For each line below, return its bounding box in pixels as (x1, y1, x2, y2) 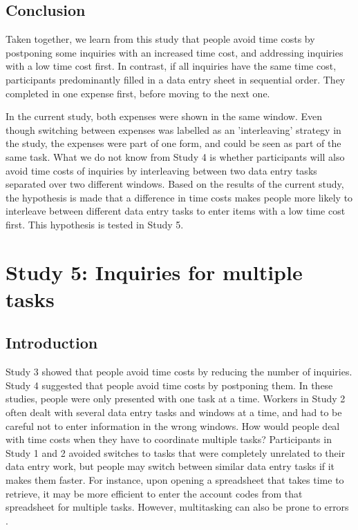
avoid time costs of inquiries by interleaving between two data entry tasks (6, 163, 317, 177)
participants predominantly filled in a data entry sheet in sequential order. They (6, 72, 346, 86)
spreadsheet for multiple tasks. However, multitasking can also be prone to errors (6, 500, 349, 514)
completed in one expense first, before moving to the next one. (6, 86, 270, 100)
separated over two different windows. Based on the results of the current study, (6, 177, 344, 191)
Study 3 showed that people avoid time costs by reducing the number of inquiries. (6, 364, 352, 379)
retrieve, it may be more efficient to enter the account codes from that (6, 486, 303, 500)
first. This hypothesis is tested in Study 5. (6, 217, 184, 231)
